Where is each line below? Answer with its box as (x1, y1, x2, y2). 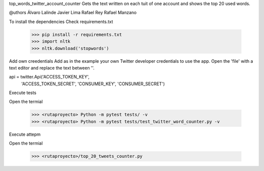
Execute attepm (9, 131, 41, 137)
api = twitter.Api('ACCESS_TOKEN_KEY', (9, 74, 90, 80)
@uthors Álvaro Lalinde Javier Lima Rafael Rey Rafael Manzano (9, 10, 137, 16)
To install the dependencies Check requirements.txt (9, 19, 113, 24)
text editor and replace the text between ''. (9, 65, 95, 71)
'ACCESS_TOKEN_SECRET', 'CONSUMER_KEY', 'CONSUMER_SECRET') (21, 81, 165, 87)
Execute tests (9, 90, 37, 96)
